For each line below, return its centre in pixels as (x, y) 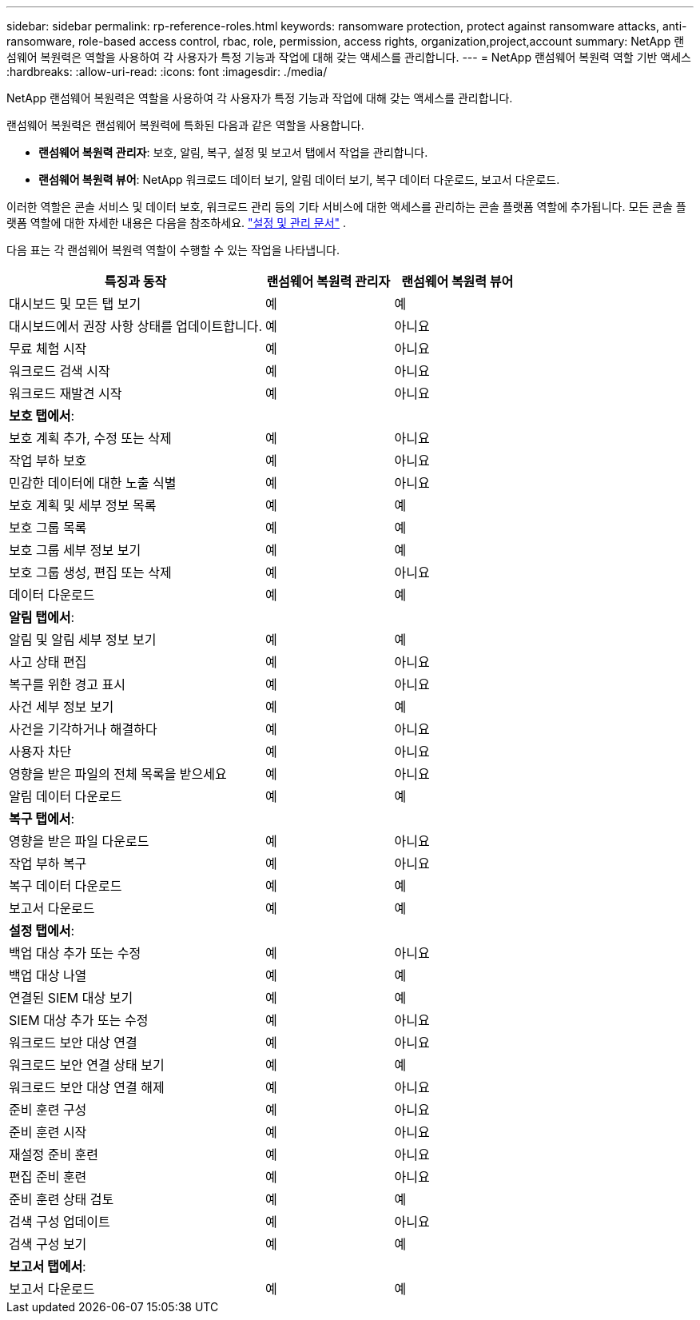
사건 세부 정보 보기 (62, 707)
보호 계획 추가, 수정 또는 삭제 (90, 438)
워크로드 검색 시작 (60, 371)
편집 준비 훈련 (48, 1177)
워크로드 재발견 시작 (66, 393)
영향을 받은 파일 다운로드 (79, 841)
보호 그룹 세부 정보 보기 (75, 550)
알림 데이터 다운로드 (66, 796)
